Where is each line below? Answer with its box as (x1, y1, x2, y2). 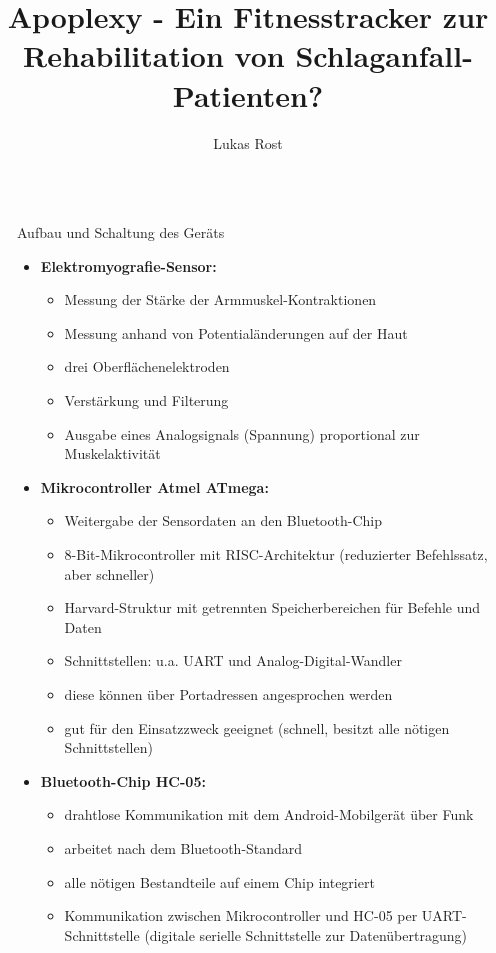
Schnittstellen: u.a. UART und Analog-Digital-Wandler (64, 650, 402, 671)
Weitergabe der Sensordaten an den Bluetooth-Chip (64, 510, 382, 531)
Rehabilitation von (23, 35, 285, 76)
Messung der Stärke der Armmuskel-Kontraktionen (64, 289, 377, 310)
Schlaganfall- (295, 35, 473, 76)
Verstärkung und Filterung (64, 390, 229, 411)
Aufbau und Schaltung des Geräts (17, 222, 225, 243)
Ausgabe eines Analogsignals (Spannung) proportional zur (64, 423, 420, 444)
